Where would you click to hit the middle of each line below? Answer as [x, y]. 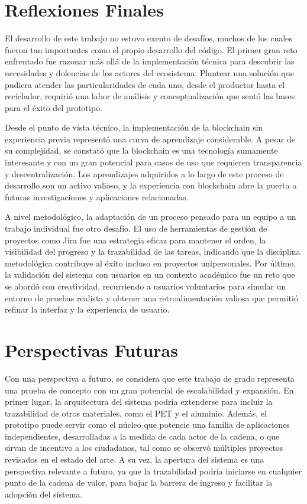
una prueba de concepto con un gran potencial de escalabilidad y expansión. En [149, 390]
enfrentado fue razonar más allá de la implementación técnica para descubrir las [150, 61]
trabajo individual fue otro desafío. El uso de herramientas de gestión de [136, 228]
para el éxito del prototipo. [54, 107]
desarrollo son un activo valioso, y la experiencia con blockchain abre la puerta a [151, 185]
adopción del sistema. [44, 494]
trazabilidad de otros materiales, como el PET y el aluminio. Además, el [136, 413]
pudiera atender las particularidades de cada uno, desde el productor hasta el [145, 84]
